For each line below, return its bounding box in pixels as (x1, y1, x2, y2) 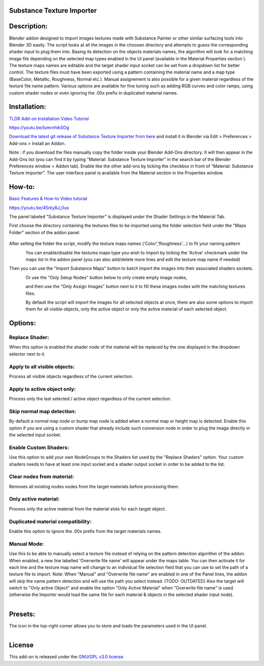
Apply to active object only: (9, 385, 76, 392)
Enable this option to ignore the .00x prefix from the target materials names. (9, 528, 162, 534)
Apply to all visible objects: (9, 363, 75, 370)
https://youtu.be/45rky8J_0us (9, 205, 69, 211)
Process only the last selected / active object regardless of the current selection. (9, 396, 172, 402)
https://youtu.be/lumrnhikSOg (9, 124, 69, 130)
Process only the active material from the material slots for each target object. (9, 506, 166, 512)
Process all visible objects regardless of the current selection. (9, 373, 133, 379)
